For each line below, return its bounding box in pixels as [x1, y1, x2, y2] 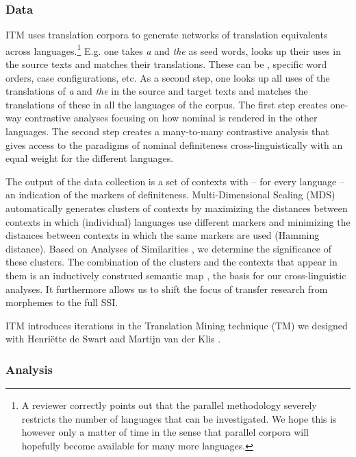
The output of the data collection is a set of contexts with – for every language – [5, 174, 344, 188]
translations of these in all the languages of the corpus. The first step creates [5, 97, 327, 111]
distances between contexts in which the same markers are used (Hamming [5, 228, 320, 242]
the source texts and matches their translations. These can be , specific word [5, 57, 327, 71]
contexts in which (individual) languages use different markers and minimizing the [5, 214, 351, 228]
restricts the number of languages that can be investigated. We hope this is [21, 411, 337, 425]
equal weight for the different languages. [5, 151, 174, 165]
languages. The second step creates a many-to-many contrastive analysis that [5, 124, 329, 139]
